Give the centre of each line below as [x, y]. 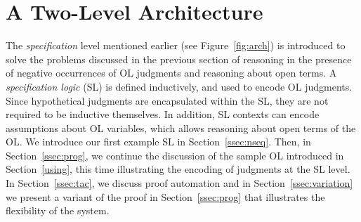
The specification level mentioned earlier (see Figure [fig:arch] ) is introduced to [176, 45]
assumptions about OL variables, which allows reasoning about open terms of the [181, 128]
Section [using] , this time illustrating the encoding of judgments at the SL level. [178, 169]
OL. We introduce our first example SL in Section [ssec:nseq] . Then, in [158, 142]
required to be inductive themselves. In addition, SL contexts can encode [163, 114]
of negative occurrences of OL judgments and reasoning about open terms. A [171, 73]
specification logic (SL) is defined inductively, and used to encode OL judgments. [179, 86]
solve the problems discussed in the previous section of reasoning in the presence [179, 59]
